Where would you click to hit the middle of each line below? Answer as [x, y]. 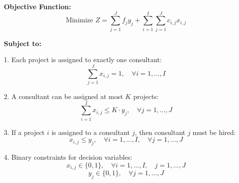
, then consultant [160, 132]
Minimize [80, 21]
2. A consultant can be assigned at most [64, 96]
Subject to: [23, 43]
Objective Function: [38, 6]
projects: [146, 96]
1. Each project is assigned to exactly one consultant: [83, 59]
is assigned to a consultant [91, 132]
